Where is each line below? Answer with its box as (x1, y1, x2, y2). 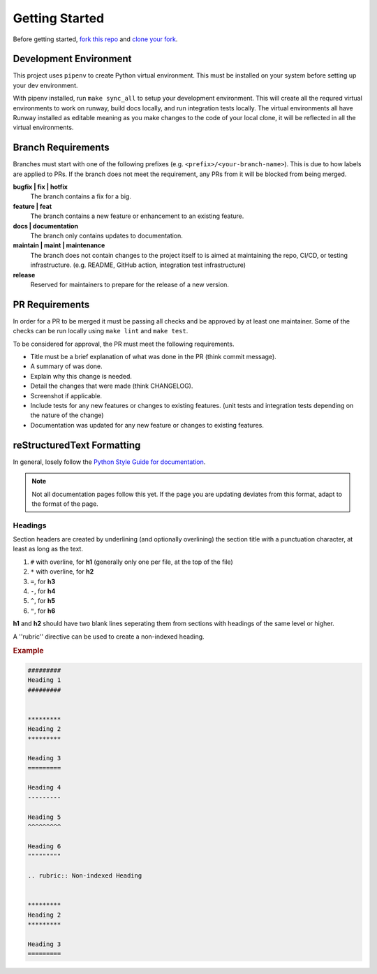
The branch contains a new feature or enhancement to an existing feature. (30, 212, 244, 220)
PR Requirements (13, 298, 90, 310)
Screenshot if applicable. (30, 391, 103, 400)
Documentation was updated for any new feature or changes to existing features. (30, 421, 265, 429)
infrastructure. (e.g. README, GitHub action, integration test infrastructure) (30, 261, 246, 269)
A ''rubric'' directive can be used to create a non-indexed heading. (13, 632, 205, 641)
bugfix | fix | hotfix (13, 182, 68, 191)
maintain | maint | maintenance (13, 241, 105, 249)
